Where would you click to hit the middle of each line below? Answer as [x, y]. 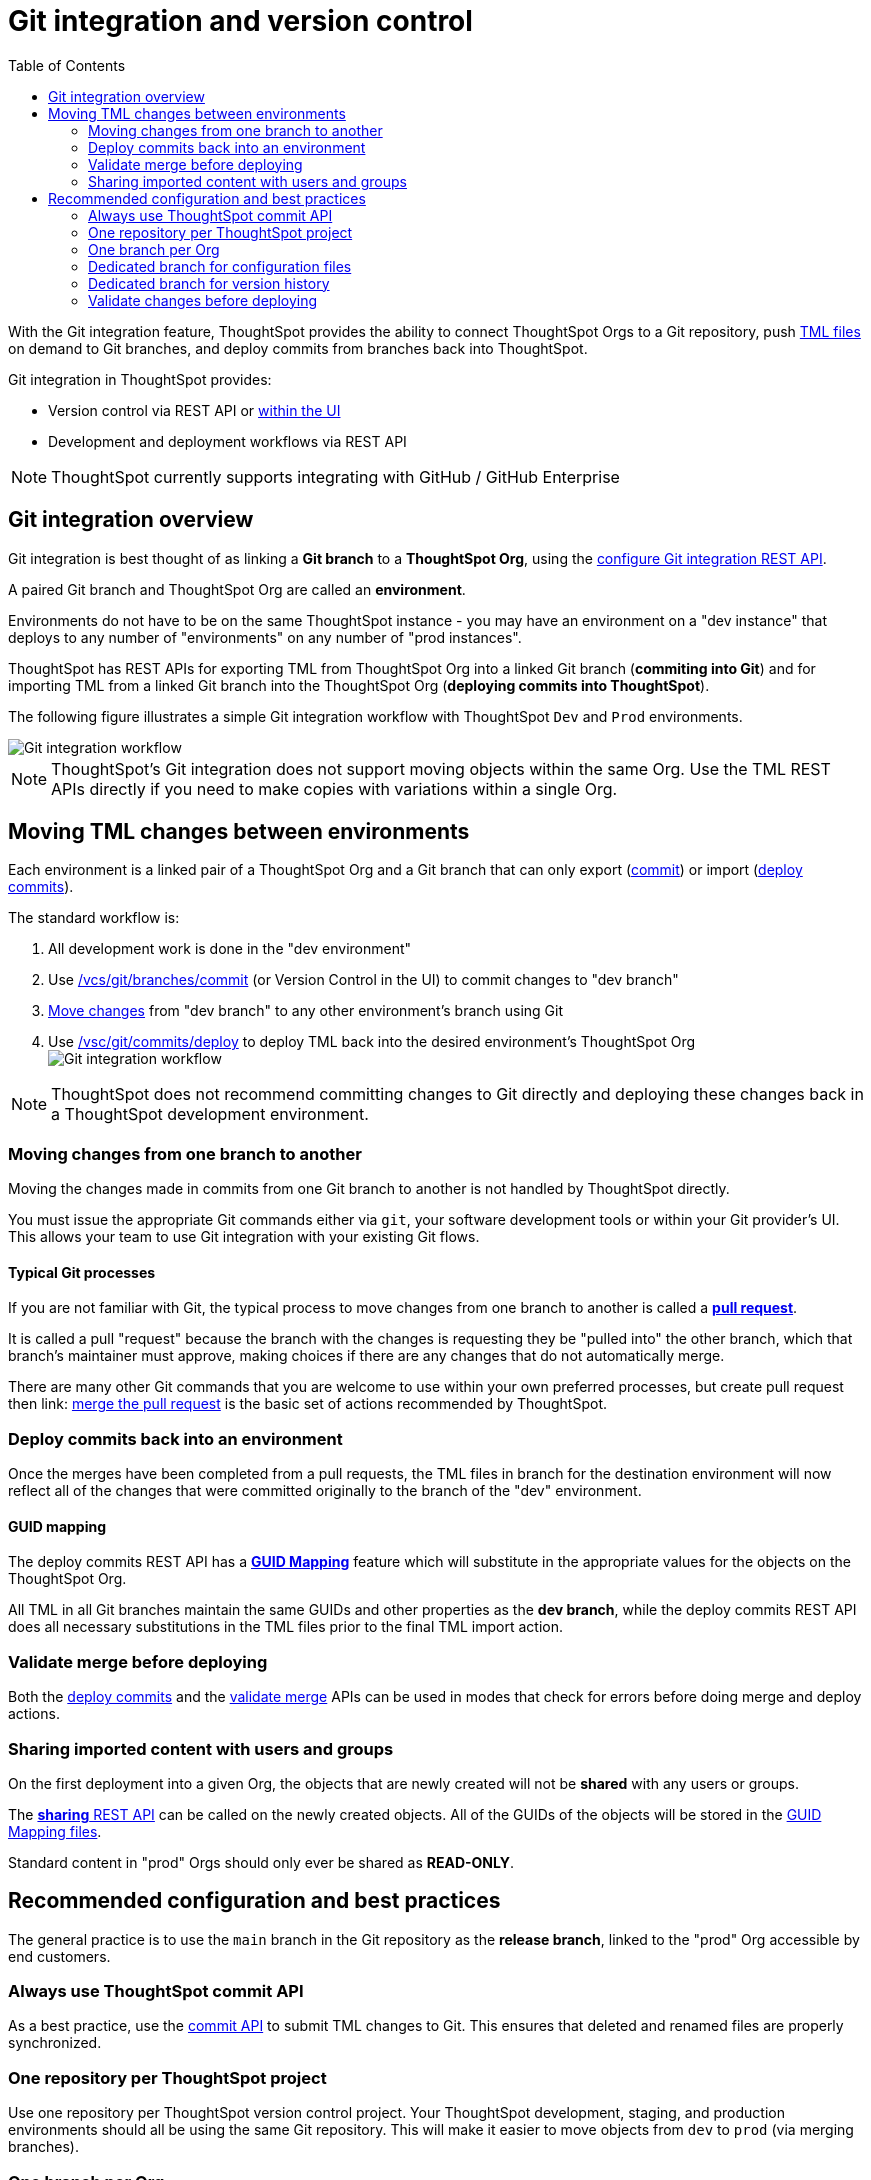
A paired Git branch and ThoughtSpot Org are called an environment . [237, 589]
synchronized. [55, 2043]
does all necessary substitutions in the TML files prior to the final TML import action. [285, 1627]
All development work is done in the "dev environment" [230, 949]
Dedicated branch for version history [209, 283]
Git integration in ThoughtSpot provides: [140, 379]
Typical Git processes [82, 1272]
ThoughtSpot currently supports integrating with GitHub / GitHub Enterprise [335, 476]
